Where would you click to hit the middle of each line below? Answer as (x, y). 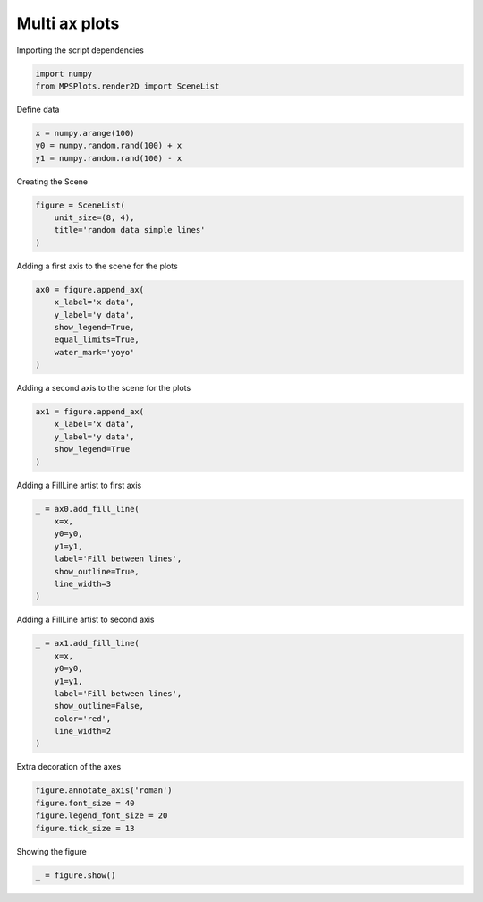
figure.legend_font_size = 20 (102, 816)
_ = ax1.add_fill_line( (88, 643)
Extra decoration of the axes (69, 767)
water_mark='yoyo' (94, 352)
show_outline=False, (99, 706)
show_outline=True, (97, 571)
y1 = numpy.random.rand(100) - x (109, 158)
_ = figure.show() (76, 875)
